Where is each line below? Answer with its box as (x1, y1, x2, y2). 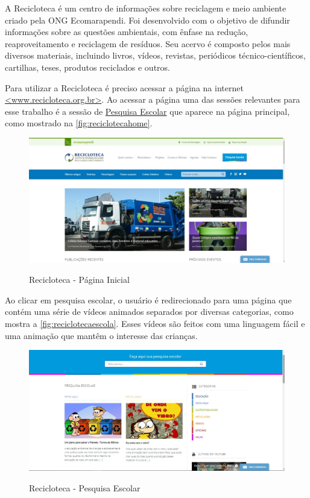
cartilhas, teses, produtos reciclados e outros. (5, 60, 170, 73)
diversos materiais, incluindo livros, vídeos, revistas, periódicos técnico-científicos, (5, 49, 306, 62)
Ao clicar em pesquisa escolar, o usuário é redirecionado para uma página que (5, 293, 292, 306)
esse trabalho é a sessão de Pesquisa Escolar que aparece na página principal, (5, 105, 290, 117)
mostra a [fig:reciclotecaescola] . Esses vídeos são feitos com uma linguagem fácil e (5, 317, 305, 329)
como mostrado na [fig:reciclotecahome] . (5, 117, 153, 129)
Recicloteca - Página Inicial (29, 273, 130, 286)
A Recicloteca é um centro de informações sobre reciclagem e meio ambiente (5, 2, 286, 14)
